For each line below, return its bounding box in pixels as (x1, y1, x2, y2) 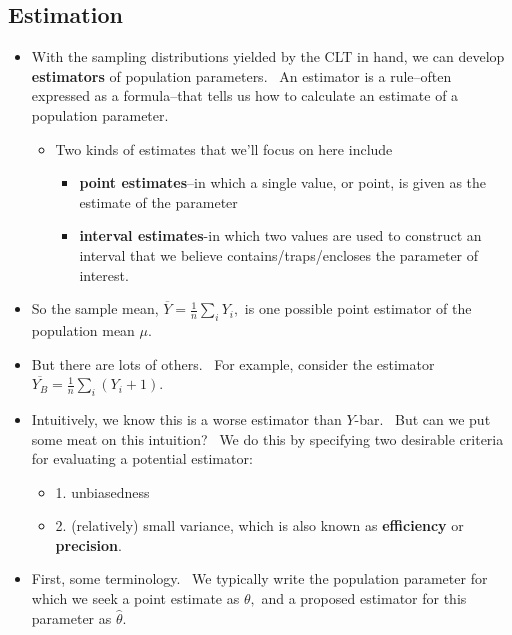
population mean (31, 319, 135, 340)
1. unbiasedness (55, 481, 150, 502)
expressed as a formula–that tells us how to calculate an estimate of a (31, 85, 459, 106)
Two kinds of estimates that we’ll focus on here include (55, 138, 393, 159)
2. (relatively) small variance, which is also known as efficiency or (55, 515, 464, 536)
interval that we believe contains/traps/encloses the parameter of (79, 244, 479, 265)
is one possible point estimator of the (244, 298, 472, 319)
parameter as (31, 607, 112, 628)
